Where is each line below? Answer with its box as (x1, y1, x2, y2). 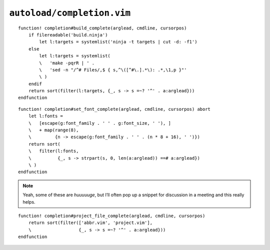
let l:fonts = (28, 113, 63, 119)
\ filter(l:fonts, (28, 148, 79, 154)
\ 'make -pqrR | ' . (39, 60, 95, 66)
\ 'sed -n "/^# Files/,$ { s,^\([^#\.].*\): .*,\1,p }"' (39, 67, 187, 72)
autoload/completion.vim (9, 7, 131, 18)
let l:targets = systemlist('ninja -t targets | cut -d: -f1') (39, 39, 197, 45)
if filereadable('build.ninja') (28, 32, 108, 37)
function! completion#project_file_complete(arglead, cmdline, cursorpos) (18, 213, 205, 219)
